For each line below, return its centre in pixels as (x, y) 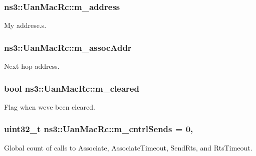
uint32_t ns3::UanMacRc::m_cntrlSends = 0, (99, 129)
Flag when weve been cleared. (50, 106)
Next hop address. (32, 66)
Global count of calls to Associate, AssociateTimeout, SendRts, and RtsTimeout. (128, 147)
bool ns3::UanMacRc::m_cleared (72, 88)
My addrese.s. (25, 25)
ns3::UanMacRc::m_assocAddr (68, 47)
